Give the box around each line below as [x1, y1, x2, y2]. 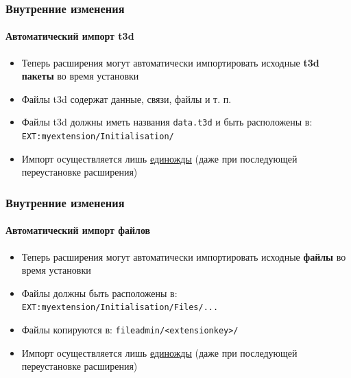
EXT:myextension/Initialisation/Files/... [21, 303, 219, 313]
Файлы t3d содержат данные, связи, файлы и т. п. [21, 91, 232, 106]
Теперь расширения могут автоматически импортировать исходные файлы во [21, 249, 346, 263]
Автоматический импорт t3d [5, 29, 134, 43]
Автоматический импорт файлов [5, 223, 151, 237]
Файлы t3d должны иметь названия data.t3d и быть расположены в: [21, 115, 313, 129]
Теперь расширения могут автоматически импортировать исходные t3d [21, 55, 319, 69]
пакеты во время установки [21, 69, 139, 83]
